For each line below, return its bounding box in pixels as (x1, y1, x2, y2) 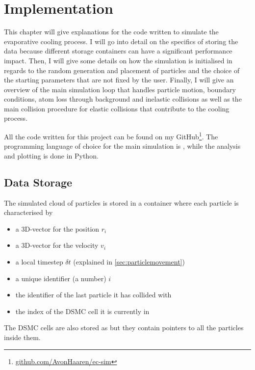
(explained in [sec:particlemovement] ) (73, 257, 185, 267)
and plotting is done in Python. (4, 150, 99, 160)
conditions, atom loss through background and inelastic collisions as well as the (4, 94, 242, 104)
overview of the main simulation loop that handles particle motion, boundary (4, 84, 236, 94)
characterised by (4, 207, 53, 217)
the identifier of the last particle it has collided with (15, 290, 172, 300)
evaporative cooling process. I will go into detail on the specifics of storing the (4, 36, 238, 46)
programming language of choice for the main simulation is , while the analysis (4, 141, 241, 151)
